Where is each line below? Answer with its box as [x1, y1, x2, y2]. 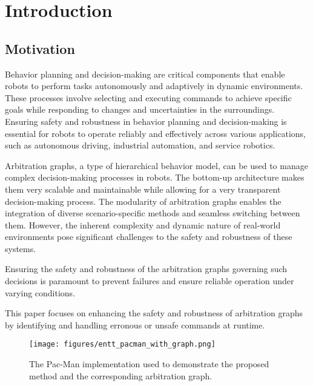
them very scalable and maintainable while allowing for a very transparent [5, 182, 281, 195]
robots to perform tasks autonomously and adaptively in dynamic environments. [5, 79, 303, 92]
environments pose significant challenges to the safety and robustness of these [5, 230, 292, 243]
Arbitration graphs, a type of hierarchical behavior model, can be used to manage [5, 159, 308, 171]
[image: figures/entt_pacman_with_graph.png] [29, 340, 216, 349]
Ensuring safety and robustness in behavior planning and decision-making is [5, 115, 287, 127]
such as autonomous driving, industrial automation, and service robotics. [5, 139, 275, 151]
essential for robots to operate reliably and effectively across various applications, [5, 127, 306, 139]
